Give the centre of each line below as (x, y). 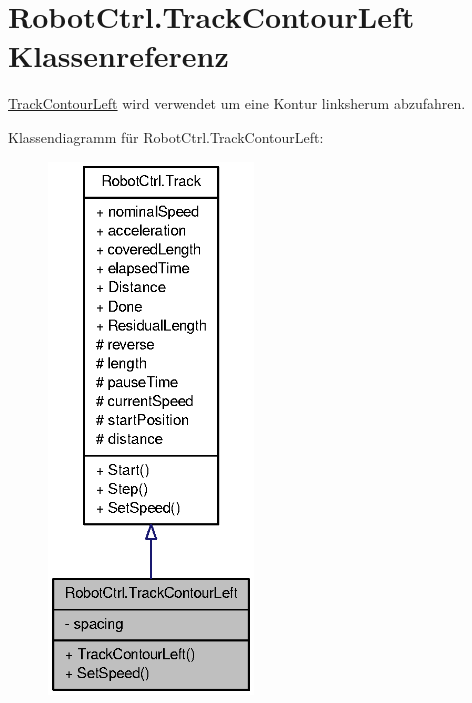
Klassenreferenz (118, 55)
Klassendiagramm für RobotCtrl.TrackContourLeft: (166, 136)
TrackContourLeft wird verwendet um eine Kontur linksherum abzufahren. (237, 103)
